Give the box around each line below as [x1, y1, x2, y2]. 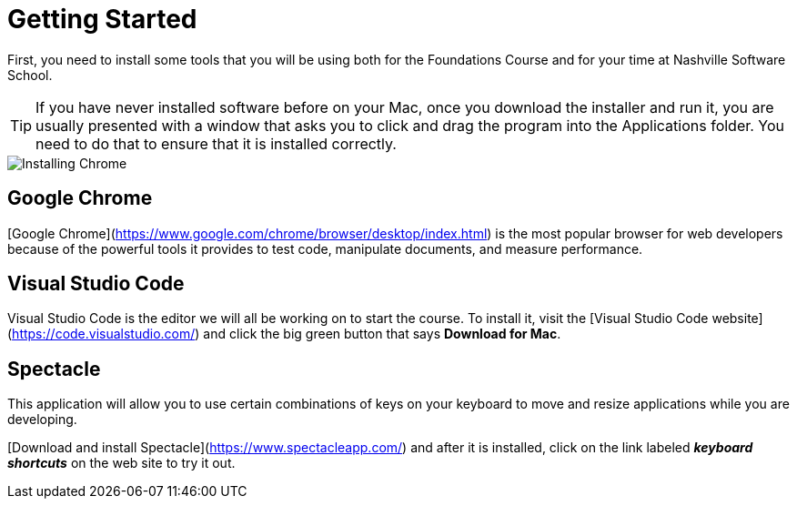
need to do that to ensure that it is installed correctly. [35, 134, 397, 153]
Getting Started [7, 4, 197, 35]
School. [7, 66, 53, 83]
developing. [7, 411, 77, 428]
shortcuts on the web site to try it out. [7, 455, 236, 471]
